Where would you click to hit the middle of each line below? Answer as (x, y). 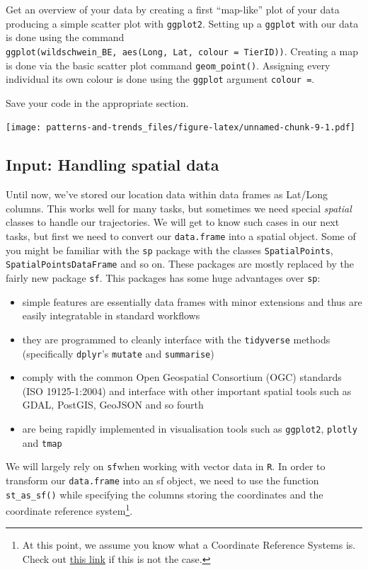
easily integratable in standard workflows (111, 315)
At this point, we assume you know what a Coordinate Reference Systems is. (189, 545)
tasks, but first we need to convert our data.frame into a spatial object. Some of (181, 236)
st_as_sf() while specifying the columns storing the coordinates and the (165, 494)
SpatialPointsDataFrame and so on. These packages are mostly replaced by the (180, 264)
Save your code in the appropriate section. (97, 102)
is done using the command (65, 37)
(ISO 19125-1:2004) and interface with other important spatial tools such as (187, 391)
